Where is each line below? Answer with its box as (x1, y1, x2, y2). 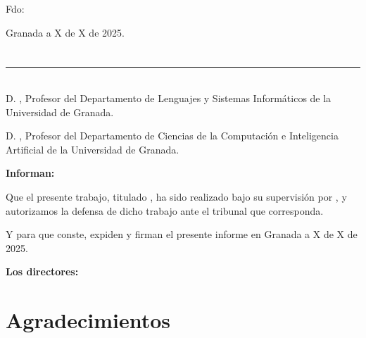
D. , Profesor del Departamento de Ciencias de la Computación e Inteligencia (6, 128, 339, 143)
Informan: (6, 165, 55, 180)
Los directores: (6, 264, 79, 279)
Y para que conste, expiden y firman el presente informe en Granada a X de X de (6, 227, 358, 242)
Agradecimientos (6, 306, 171, 334)
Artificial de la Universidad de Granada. (6, 142, 179, 156)
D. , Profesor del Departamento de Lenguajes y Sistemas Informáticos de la (6, 90, 332, 105)
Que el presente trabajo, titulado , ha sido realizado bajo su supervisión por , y (6, 189, 347, 204)
